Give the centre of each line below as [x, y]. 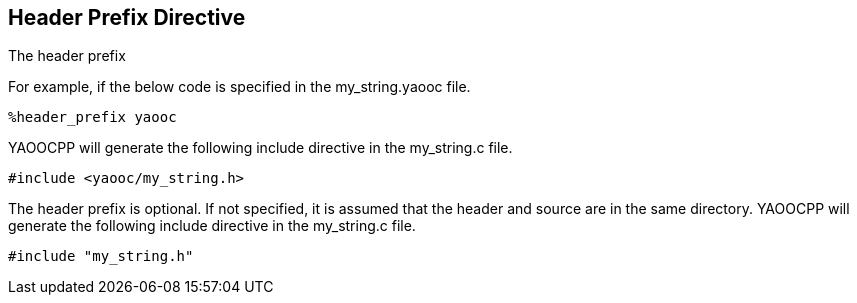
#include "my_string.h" [101, 256]
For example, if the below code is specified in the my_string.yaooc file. [239, 87]
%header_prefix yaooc [92, 117]
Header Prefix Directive [127, 17]
